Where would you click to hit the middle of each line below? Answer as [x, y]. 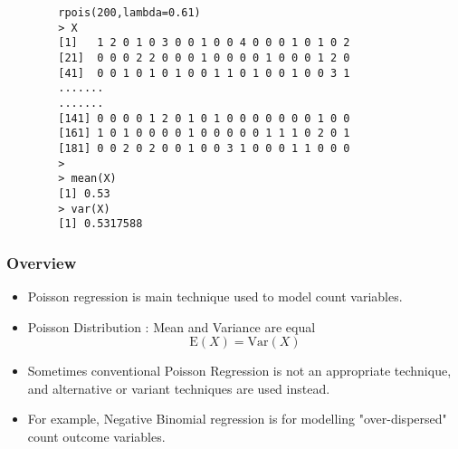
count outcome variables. [96, 437]
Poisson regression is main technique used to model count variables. [215, 296]
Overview [42, 262]
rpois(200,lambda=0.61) [129, 13]
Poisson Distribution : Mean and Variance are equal [172, 326]
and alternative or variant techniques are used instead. [179, 388]
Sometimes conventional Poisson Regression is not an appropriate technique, [239, 371]
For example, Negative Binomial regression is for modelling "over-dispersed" [237, 419]
